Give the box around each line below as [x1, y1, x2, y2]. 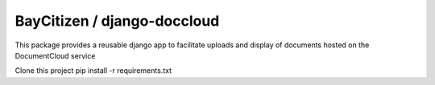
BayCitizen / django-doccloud [14, 12, 220, 30]
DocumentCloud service [14, 51, 96, 60]
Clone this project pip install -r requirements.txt [14, 66, 172, 75]
